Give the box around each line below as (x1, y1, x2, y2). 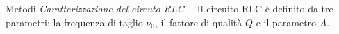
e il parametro (256, 15, 317, 29)
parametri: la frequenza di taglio (6, 15, 143, 29)
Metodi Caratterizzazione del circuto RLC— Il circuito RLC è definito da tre (6, 1, 333, 15)
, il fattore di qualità (154, 15, 242, 29)
